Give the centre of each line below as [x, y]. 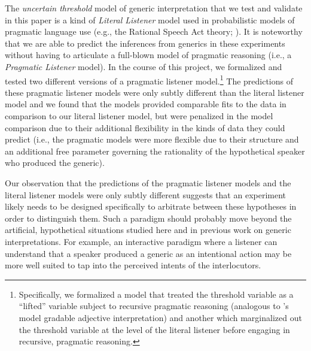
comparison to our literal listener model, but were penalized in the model [139, 116]
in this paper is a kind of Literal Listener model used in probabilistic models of [150, 19]
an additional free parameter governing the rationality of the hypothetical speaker [155, 151]
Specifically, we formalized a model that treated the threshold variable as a [156, 294]
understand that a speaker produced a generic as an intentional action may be [148, 253]
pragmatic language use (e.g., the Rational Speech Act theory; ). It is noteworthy [154, 31]
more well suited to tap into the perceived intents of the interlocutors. [133, 265]
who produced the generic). [55, 163]
